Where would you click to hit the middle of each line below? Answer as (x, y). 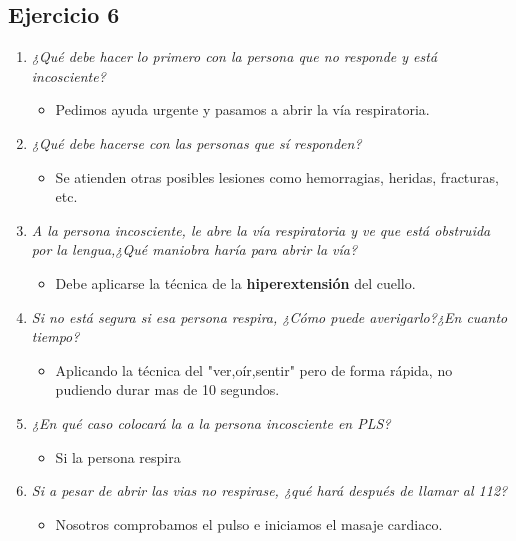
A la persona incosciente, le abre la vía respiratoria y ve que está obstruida (261, 229)
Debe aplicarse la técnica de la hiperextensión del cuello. (235, 282)
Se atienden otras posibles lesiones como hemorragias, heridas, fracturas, (277, 176)
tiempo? (55, 336)
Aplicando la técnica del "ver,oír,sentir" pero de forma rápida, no (254, 369)
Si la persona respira (118, 456)
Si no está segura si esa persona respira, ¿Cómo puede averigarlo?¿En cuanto (269, 316)
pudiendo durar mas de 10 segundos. (167, 389)
